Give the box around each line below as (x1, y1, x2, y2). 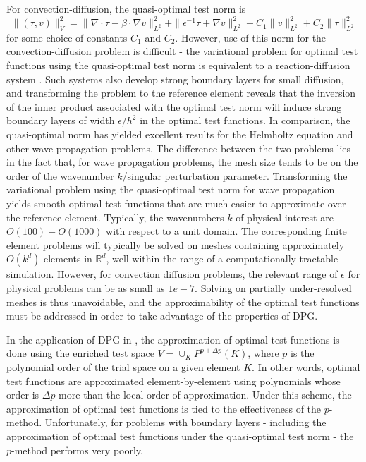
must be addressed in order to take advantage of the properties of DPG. (6, 308, 318, 323)
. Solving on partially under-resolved (195, 280, 352, 295)
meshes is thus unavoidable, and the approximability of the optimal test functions (6, 294, 360, 309)
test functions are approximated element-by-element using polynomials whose (6, 373, 341, 388)
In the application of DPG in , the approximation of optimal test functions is (6, 332, 340, 346)
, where (248, 346, 279, 360)
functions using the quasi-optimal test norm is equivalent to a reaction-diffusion (6, 58, 350, 73)
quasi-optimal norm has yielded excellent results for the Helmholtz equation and (6, 127, 353, 142)
